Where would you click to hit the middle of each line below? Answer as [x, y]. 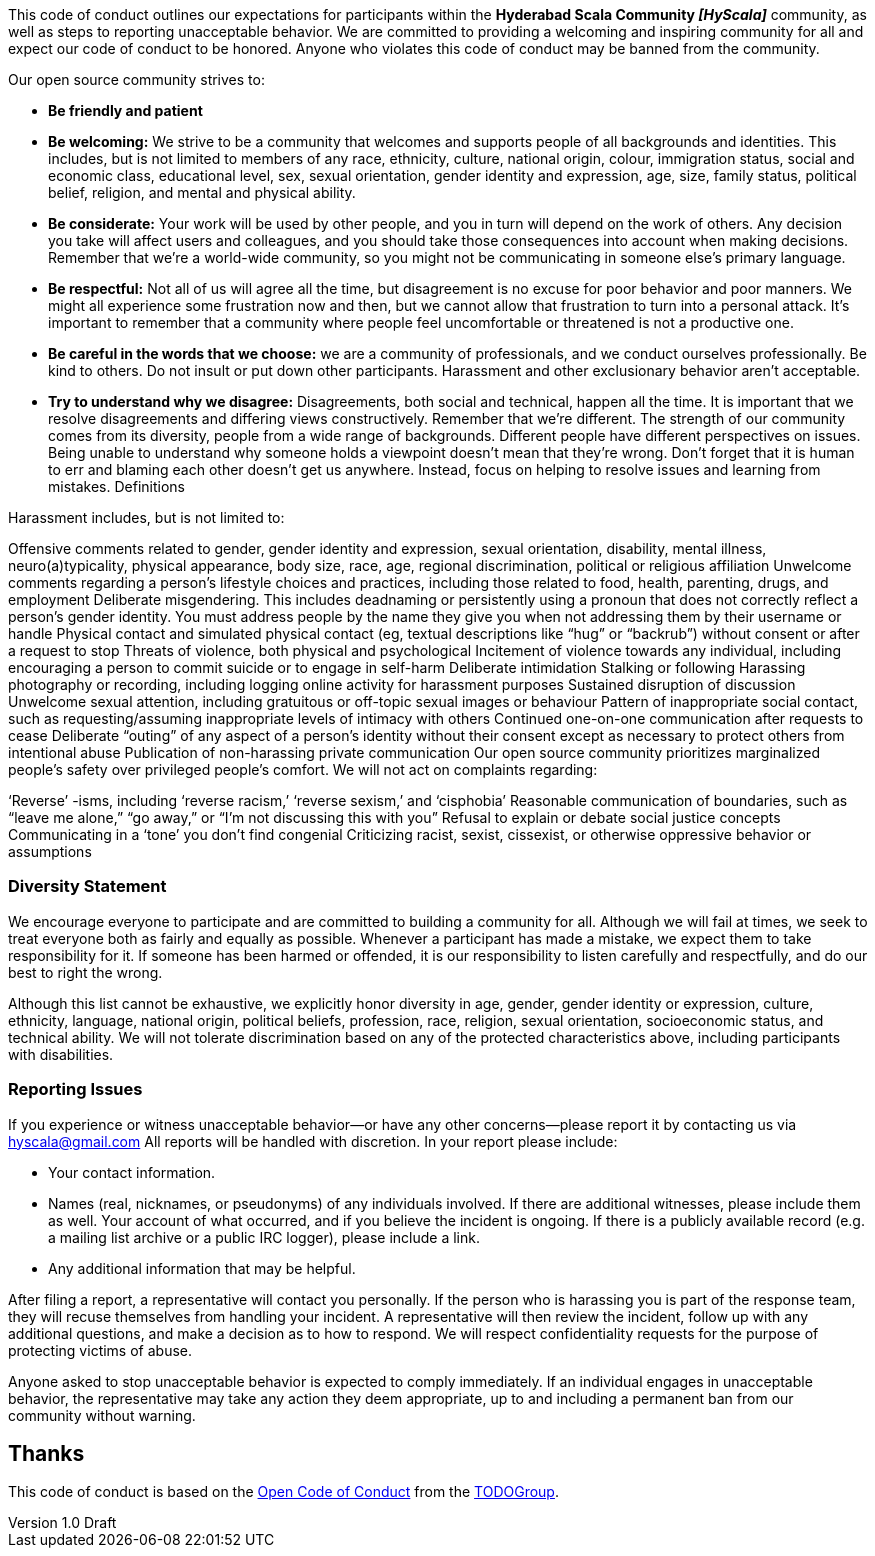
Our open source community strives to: [136, 79]
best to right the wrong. [85, 972]
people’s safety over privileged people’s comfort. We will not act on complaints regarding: [303, 769]
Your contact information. [132, 1172]
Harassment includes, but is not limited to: [146, 517]
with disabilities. [61, 1054]
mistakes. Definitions [116, 486]
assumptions [50, 851]
